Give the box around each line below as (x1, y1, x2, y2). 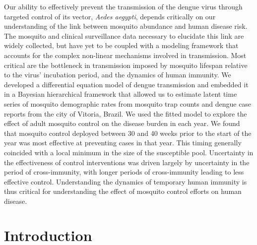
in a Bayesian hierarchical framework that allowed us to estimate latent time (4, 89, 237, 99)
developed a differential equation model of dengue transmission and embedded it (4, 79, 249, 89)
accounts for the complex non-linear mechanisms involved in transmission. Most (4, 50, 247, 60)
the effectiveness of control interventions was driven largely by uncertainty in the (4, 157, 250, 167)
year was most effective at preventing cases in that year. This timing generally (4, 137, 242, 148)
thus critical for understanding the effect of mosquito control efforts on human (4, 186, 242, 196)
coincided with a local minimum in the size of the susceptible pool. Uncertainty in (4, 147, 254, 157)
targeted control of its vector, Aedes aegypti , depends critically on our (4, 11, 216, 21)
